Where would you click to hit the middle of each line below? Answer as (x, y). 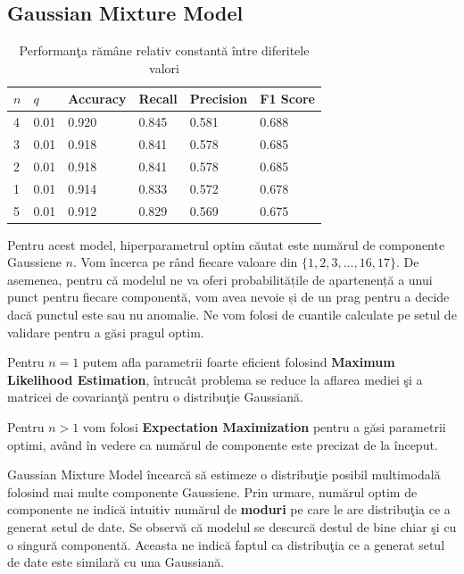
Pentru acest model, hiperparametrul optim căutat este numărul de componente (226, 244)
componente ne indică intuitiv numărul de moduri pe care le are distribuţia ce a (229, 509)
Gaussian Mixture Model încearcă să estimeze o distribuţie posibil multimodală (224, 474)
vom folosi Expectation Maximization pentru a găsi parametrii (264, 427)
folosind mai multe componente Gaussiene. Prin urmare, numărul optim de (212, 491)
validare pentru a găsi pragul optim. (106, 332)
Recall (158, 99)
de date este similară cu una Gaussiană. (116, 562)
